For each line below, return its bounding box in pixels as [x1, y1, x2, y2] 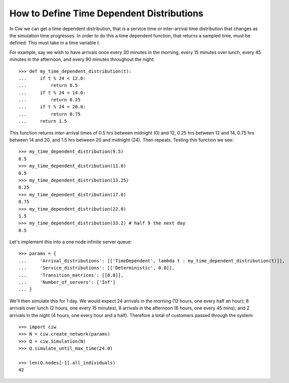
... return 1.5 [18, 118, 67, 124]
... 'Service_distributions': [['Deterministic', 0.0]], [18, 265, 175, 271]
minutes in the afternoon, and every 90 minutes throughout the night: [9, 56, 155, 62]
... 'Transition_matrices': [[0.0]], [18, 272, 124, 278]
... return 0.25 [18, 97, 81, 103]
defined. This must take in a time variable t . [9, 40, 101, 46]
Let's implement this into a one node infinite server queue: [9, 239, 132, 245]
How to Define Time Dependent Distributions [9, 8, 204, 19]
